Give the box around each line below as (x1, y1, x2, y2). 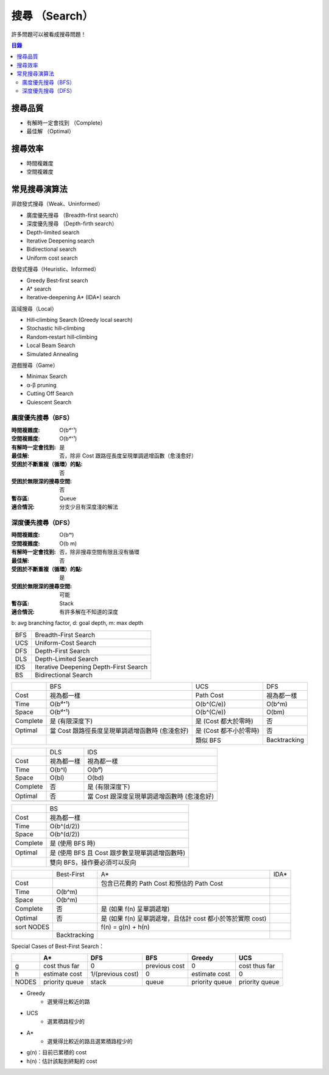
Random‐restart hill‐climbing (26, 333, 97, 340)
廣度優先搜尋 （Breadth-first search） (26, 211, 122, 219)
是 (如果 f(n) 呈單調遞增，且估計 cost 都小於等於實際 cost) (101, 914, 267, 922)
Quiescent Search (26, 398, 72, 406)
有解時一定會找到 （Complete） (26, 119, 106, 126)
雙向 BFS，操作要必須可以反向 (49, 858, 136, 867)
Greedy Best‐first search (26, 277, 88, 284)
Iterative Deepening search (26, 237, 94, 244)
